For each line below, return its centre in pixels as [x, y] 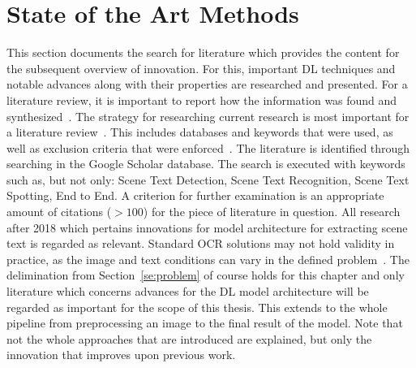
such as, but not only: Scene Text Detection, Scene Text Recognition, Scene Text [208, 179]
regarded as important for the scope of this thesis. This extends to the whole [197, 307]
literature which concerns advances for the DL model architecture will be [188, 291]
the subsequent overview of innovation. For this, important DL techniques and [201, 68]
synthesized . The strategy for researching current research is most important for [208, 116]
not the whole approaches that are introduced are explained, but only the [189, 338]
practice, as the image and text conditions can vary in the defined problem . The [208, 259]
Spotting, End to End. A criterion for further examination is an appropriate [195, 195]
